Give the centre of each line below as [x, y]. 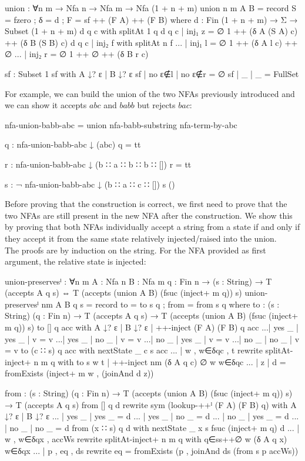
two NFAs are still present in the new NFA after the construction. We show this [149, 215]
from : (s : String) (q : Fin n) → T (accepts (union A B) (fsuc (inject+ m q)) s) [149, 393]
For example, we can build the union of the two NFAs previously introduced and [150, 93]
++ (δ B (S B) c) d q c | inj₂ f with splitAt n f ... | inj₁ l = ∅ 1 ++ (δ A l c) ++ [151, 42]
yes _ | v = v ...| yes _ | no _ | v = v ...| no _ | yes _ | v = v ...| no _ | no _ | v [152, 338]
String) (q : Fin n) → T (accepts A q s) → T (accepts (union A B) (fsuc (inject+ [152, 315]
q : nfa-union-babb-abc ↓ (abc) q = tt [73, 144]
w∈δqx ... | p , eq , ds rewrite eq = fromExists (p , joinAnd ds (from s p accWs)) [152, 450]
